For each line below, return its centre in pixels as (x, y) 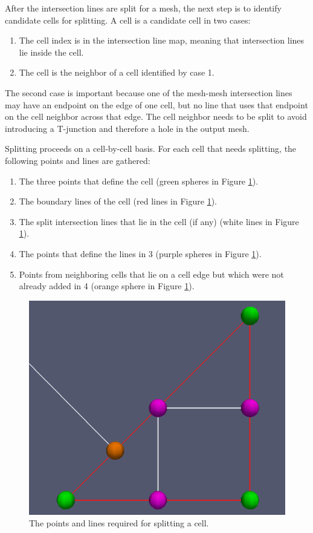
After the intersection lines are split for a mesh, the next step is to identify (143, 8)
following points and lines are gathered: (78, 160)
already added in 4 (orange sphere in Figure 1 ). (107, 286)
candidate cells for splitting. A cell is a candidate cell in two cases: (128, 20)
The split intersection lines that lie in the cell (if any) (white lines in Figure (159, 221)
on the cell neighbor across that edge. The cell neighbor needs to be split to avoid (156, 116)
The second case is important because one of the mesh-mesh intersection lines (149, 92)
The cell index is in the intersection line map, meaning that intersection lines (162, 40)
